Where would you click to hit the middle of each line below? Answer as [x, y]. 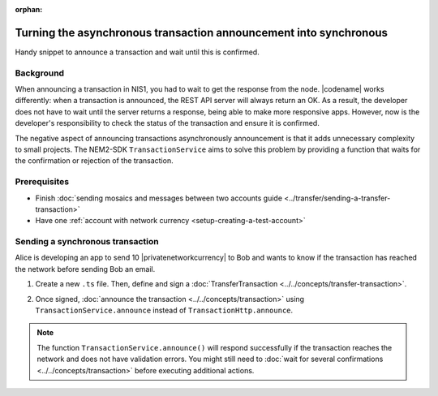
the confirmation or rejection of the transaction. [94, 161]
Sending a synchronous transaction [87, 242]
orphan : [29, 9]
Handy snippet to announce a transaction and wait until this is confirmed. [137, 52]
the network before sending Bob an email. [85, 269]
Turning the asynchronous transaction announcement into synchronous [202, 32]
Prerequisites [42, 182]
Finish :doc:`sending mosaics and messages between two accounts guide [159, 198]
